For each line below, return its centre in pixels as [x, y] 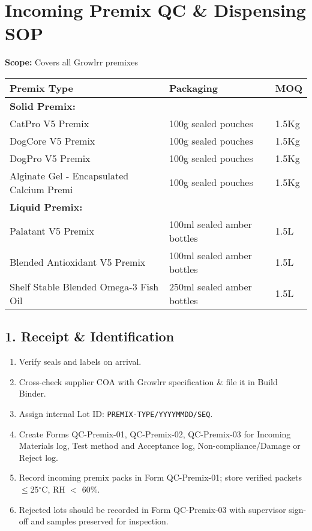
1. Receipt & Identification [90, 336]
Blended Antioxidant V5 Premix [78, 262]
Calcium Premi [41, 189]
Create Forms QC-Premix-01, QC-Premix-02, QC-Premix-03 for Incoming [155, 433]
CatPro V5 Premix [49, 123]
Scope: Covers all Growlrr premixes [71, 62]
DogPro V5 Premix [50, 158]
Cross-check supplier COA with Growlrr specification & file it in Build [148, 381]
